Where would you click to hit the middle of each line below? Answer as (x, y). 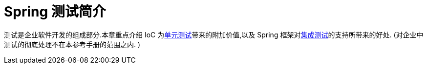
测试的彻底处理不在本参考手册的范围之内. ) (72, 44)
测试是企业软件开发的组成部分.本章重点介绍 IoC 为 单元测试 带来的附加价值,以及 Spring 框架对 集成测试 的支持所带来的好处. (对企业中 (214, 34)
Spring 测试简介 (55, 12)
